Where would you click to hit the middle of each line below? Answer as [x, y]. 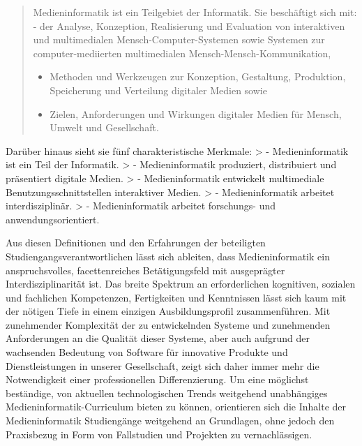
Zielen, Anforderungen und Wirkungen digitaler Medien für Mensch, [196, 113]
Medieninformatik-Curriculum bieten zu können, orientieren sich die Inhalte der [176, 407]
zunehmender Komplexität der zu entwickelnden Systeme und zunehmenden [168, 324]
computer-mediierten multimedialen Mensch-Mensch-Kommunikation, [182, 53]
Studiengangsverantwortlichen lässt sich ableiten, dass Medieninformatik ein [168, 256]
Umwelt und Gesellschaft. [104, 127]
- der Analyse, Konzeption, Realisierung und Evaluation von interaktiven [189, 25]
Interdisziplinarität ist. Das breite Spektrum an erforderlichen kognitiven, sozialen [181, 284]
